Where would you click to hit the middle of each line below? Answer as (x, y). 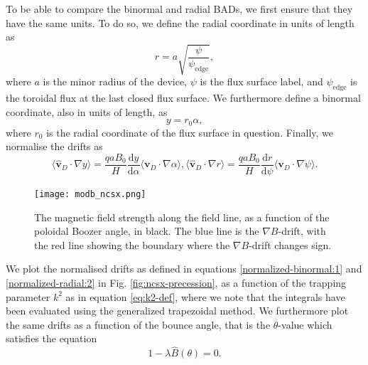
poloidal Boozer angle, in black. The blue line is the (147, 231)
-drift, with (302, 231)
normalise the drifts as (54, 146)
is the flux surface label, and (261, 81)
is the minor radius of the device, (115, 81)
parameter (28, 296)
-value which (305, 324)
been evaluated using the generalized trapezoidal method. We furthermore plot (177, 311)
